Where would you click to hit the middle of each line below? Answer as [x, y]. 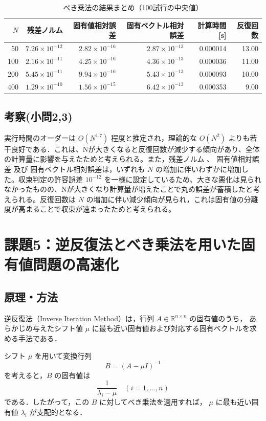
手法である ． [40, 338]
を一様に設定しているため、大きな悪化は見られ [183, 179]
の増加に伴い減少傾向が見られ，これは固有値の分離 [172, 199]
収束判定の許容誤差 [50, 179]
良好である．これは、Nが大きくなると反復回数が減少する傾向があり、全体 [135, 149]
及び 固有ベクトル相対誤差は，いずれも [79, 169]
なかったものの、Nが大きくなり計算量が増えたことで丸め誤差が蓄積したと [129, 189]
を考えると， [26, 375]
